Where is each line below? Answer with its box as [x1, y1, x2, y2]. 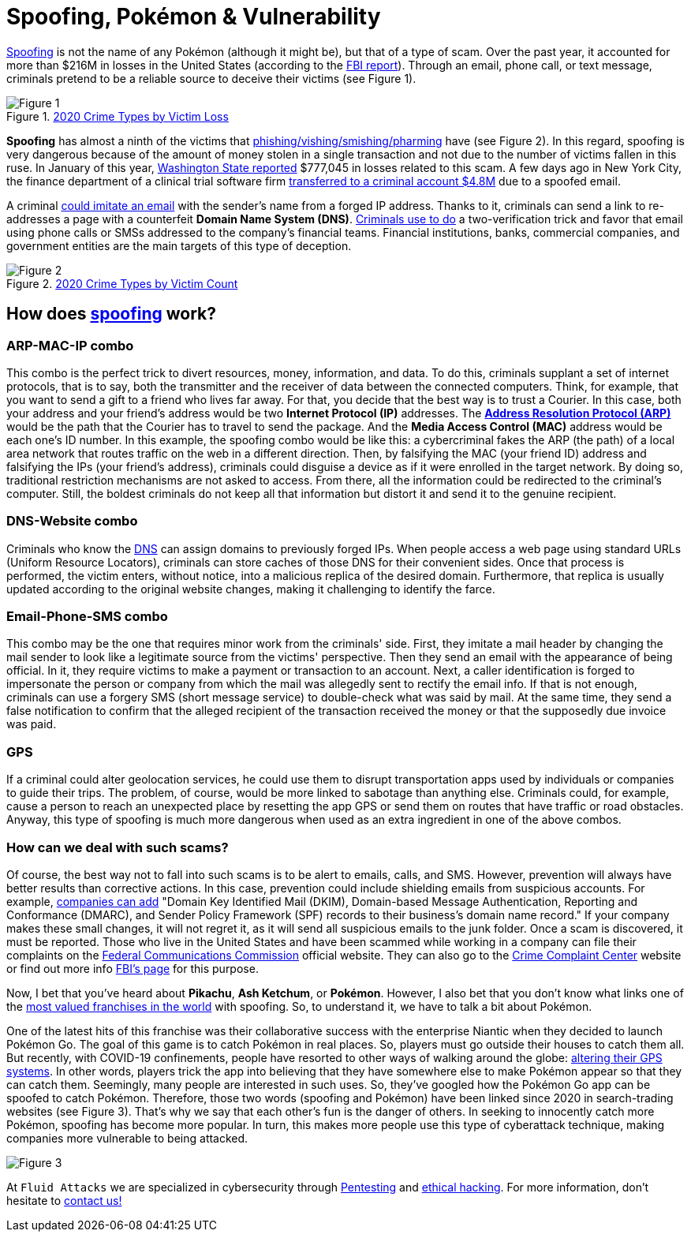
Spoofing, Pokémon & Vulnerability [6, 3, 381, 30]
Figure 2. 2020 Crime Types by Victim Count [6, 276, 238, 290]
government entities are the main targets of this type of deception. [6, 238, 352, 252]
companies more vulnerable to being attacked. [6, 1131, 248, 1145]
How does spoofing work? [6, 304, 217, 324]
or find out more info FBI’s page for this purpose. [6, 961, 259, 975]
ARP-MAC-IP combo [6, 337, 134, 353]
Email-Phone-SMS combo [6, 608, 168, 625]
